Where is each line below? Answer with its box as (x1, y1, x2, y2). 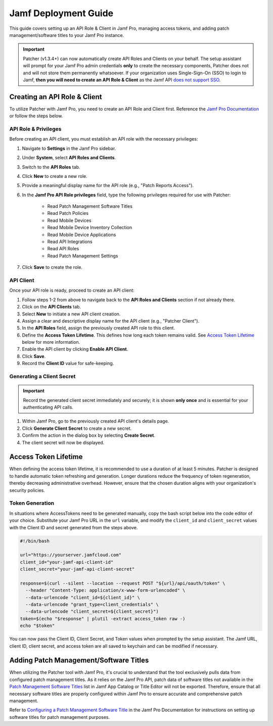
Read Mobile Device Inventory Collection (47, 224, 132, 231)
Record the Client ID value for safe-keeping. (22, 360, 114, 367)
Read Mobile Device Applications (47, 232, 116, 238)
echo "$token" (20, 623, 55, 629)
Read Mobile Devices (47, 217, 92, 223)
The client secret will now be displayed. (22, 439, 105, 445)
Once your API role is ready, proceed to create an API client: (9, 287, 135, 293)
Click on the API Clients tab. (22, 304, 81, 310)
